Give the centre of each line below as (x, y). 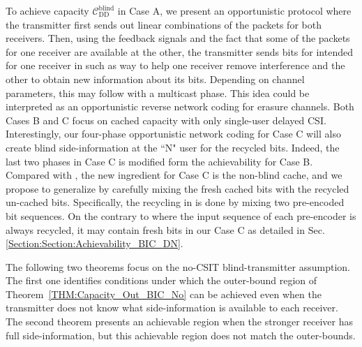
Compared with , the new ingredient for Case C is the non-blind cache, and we (174, 175)
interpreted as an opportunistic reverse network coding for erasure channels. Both (180, 106)
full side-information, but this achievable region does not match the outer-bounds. (181, 335)
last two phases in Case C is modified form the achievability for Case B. (159, 161)
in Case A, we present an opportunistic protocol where (234, 10)
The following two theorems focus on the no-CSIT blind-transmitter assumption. (178, 266)
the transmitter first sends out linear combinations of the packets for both (164, 24)
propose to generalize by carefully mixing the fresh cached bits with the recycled (178, 188)
